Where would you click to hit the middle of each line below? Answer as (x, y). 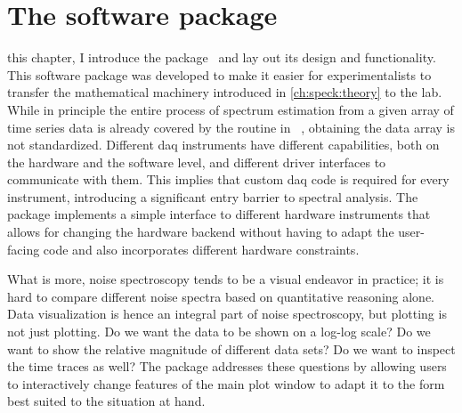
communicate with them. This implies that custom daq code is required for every (228, 179)
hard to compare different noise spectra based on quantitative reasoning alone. (221, 296)
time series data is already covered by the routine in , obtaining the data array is (231, 127)
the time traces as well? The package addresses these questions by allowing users (227, 366)
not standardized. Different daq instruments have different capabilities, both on (223, 145)
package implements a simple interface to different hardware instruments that (219, 214)
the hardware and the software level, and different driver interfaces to (197, 162)
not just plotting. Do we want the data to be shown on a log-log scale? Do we (219, 332)
